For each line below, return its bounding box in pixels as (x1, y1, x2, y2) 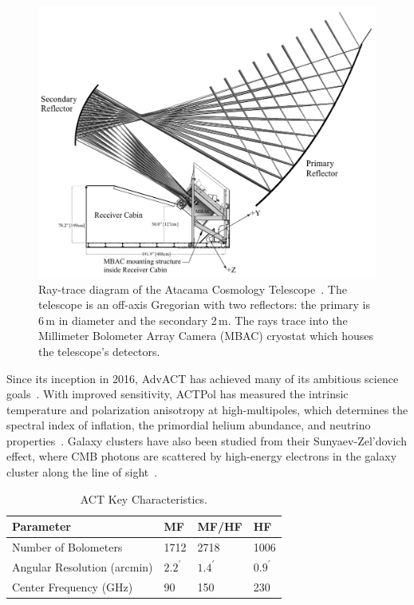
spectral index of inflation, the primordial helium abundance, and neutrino (6, 417, 371, 433)
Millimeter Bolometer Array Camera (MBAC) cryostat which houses (38, 327, 374, 344)
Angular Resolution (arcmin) (12, 558, 153, 575)
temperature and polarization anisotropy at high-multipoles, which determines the (6, 401, 408, 417)
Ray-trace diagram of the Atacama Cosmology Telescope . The (38, 280, 347, 297)
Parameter (12, 518, 71, 535)
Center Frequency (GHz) (12, 578, 133, 595)
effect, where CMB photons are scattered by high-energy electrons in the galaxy (6, 448, 397, 465)
